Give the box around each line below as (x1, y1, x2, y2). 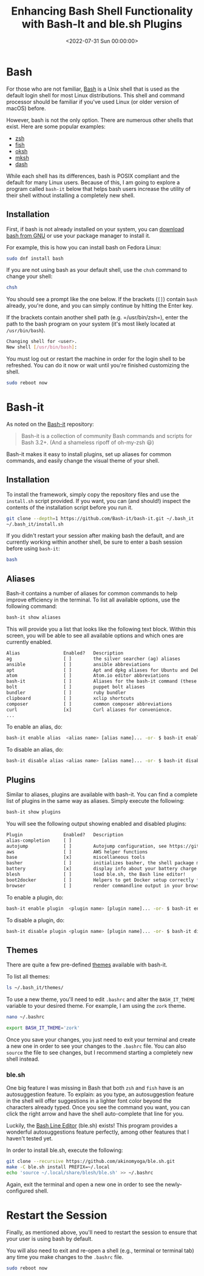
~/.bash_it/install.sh (6, 521, 64, 527)
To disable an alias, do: (6, 746, 64, 754)
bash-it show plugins (6, 809, 61, 815)
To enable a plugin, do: (6, 893, 64, 901)
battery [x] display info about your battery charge (6, 865, 197, 872)
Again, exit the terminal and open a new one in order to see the (6, 1181, 164, 1188)
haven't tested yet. (6, 1135, 53, 1142)
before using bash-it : (6, 545, 61, 552)
